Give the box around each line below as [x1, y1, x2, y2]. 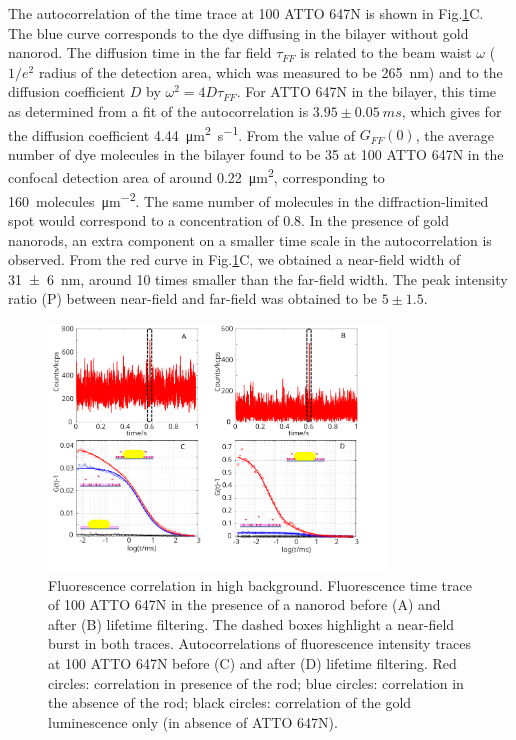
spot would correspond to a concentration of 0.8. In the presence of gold [8, 209, 449, 230]
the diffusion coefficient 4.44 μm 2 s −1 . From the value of [8, 121, 356, 145]
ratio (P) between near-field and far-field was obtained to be [8, 288, 378, 309]
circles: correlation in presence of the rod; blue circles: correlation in [48, 672, 464, 693]
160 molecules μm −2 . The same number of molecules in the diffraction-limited [8, 187, 489, 211]
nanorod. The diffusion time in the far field [8, 42, 272, 63]
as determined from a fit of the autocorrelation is [8, 100, 309, 121]
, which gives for [401, 100, 502, 121]
